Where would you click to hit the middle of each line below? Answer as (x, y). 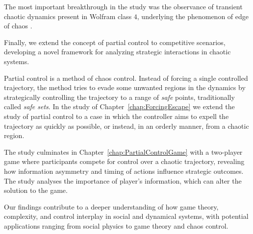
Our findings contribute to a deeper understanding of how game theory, (111, 206)
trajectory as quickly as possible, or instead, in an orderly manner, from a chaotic (126, 126)
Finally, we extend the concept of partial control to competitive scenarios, (115, 42)
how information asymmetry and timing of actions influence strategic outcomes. (124, 171)
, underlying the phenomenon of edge (193, 16)
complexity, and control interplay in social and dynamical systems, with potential (126, 216)
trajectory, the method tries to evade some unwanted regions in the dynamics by (125, 87)
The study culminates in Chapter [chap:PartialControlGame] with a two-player (123, 152)
